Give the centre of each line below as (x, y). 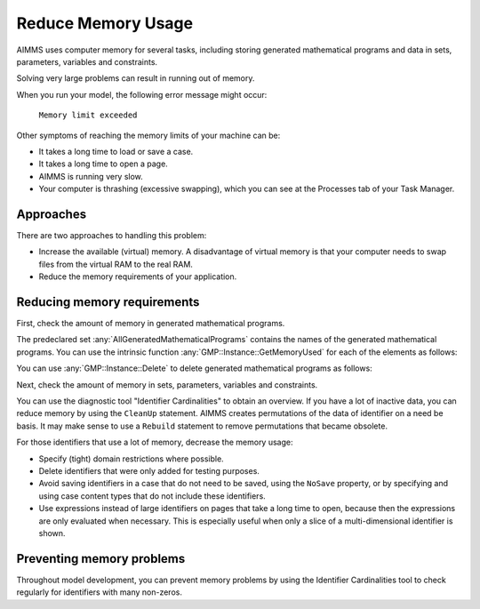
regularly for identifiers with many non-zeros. (99, 592)
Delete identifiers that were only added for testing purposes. (149, 470)
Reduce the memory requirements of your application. (138, 276)
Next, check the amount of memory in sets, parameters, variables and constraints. (167, 385)
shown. (52, 533)
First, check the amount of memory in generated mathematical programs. (151, 324)
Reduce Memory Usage (105, 23)
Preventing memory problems (101, 559)
